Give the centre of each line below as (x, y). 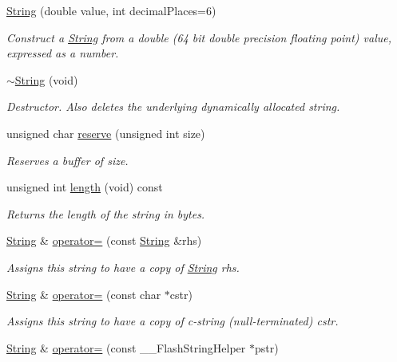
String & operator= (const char (84, 294)
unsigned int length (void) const (85, 187)
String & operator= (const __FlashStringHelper (126, 347)
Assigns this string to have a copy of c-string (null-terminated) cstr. (173, 321)
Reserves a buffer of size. (67, 160)
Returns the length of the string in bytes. (106, 213)
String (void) (46, 79)
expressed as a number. (63, 53)
